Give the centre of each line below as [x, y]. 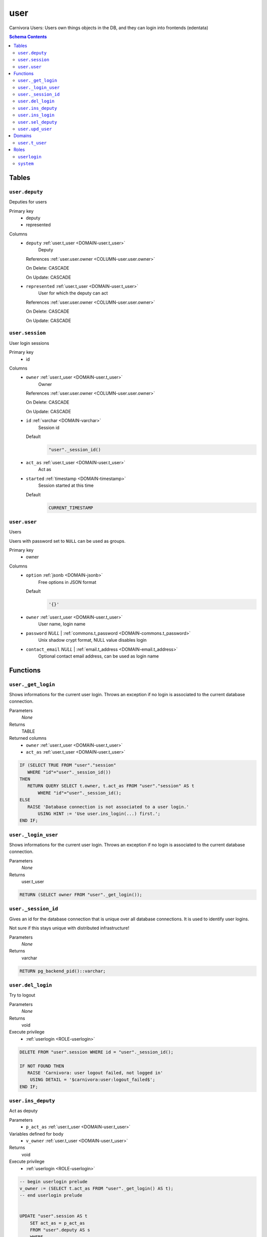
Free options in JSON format [67, 582]
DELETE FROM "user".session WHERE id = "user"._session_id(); [96, 1052]
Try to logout [22, 995]
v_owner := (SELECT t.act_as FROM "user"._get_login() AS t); [96, 1188]
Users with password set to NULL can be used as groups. [67, 541]
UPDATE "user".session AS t [53, 1216]
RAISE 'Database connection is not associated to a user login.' [108, 807]
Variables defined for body [36, 1134]
